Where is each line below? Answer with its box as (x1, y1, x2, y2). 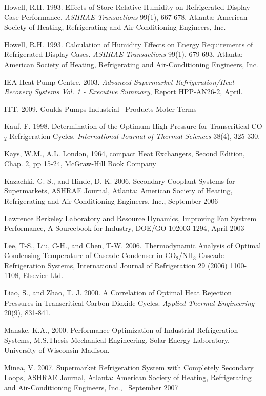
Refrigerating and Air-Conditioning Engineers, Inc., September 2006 (4, 195, 218, 206)
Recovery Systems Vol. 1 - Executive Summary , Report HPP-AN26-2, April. (4, 86, 243, 97)
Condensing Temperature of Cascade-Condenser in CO (4, 250, 176, 261)
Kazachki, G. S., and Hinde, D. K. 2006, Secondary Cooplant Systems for (4, 175, 235, 186)
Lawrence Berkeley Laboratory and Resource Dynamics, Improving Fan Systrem (4, 212, 257, 223)
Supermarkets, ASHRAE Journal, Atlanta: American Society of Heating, (4, 185, 233, 196)
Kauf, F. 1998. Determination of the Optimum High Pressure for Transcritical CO (4, 121, 262, 131)
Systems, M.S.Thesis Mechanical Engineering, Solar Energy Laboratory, (4, 334, 230, 345)
